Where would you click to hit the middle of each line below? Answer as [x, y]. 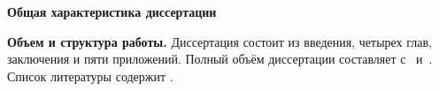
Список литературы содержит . [90, 76]
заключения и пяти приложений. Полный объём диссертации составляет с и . [220, 59]
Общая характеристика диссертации [112, 11]
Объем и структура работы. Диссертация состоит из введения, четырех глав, [219, 41]
